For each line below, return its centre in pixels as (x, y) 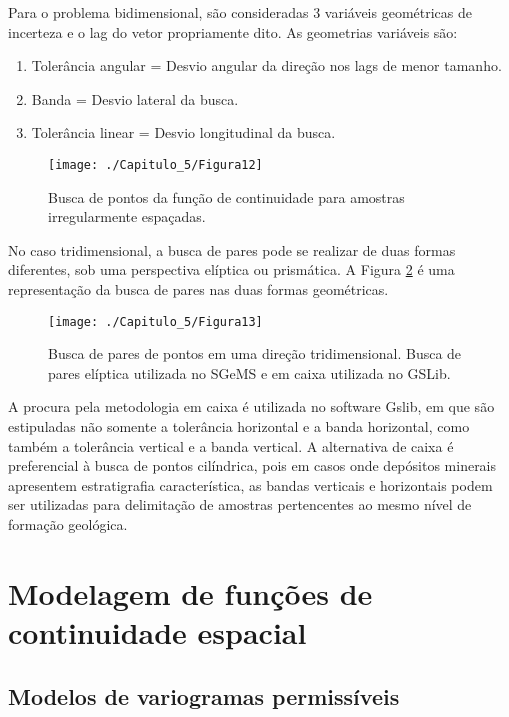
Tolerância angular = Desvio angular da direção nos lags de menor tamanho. (266, 65)
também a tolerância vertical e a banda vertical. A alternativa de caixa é (231, 445)
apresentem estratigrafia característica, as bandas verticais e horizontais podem (250, 484)
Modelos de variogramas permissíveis (204, 695)
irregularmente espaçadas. (127, 216)
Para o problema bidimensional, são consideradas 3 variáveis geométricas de (240, 12)
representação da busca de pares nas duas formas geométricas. (198, 289)
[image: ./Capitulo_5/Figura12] (155, 164)
